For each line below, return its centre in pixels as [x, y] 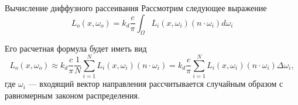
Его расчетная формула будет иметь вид [76, 48]
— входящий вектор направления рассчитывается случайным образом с [156, 84]
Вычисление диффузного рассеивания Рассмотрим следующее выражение [136, 8]
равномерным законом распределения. [72, 95]
